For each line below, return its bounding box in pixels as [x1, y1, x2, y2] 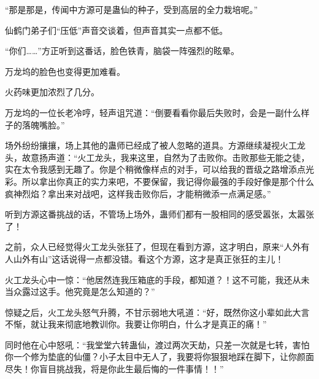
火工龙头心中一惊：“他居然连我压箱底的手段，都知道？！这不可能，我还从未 [5, 273, 310, 286]
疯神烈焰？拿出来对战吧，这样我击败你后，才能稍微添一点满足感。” [5, 187, 271, 200]
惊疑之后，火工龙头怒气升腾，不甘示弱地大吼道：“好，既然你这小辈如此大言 [5, 305, 310, 318]
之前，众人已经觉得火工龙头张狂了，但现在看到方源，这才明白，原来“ [5, 240, 284, 253]
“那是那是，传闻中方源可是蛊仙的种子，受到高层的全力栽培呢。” [5, 3, 258, 15]
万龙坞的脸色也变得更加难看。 [5, 64, 125, 77]
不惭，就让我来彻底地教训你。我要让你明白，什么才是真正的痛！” [5, 318, 267, 330]
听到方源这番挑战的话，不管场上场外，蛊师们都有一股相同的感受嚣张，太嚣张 [5, 208, 314, 221]
